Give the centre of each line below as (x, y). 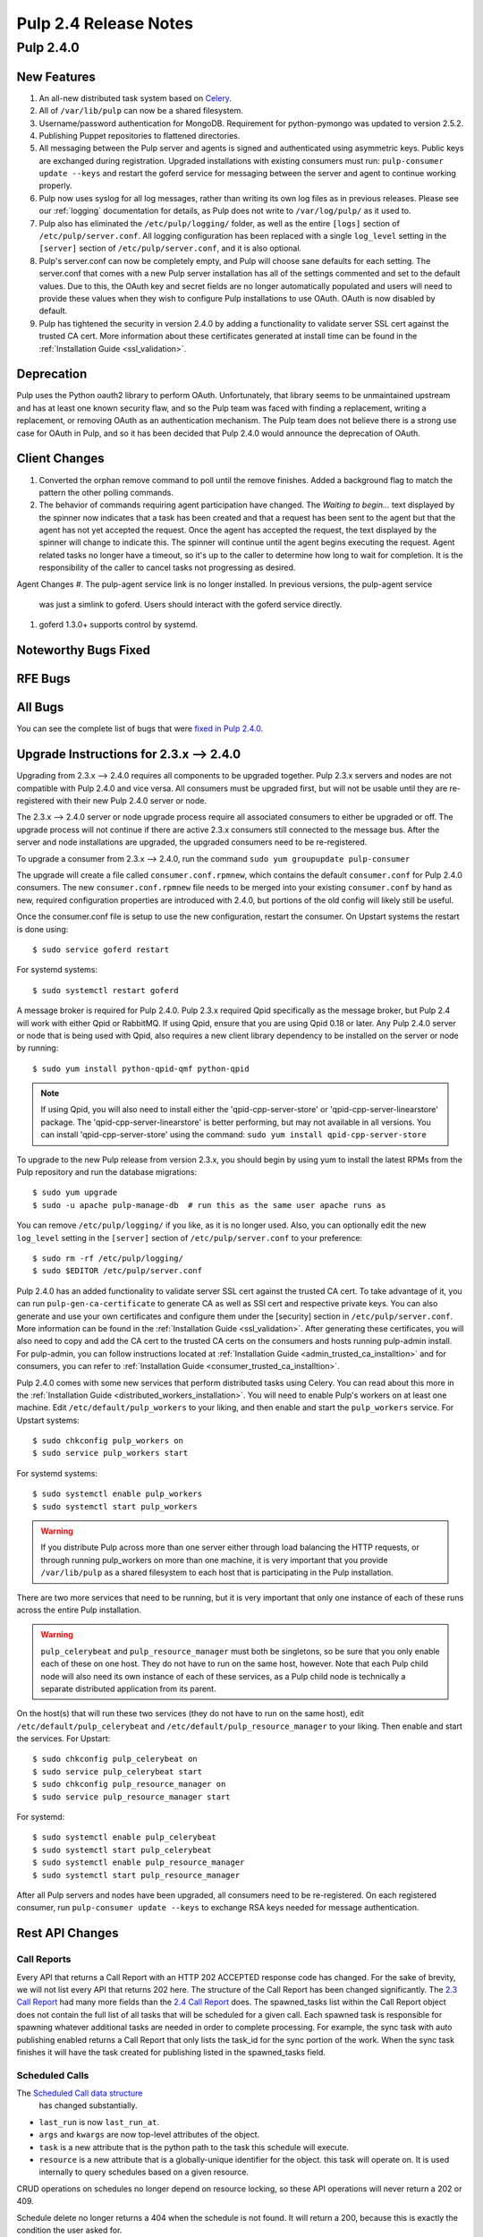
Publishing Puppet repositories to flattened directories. (140, 135)
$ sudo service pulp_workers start (110, 1453)
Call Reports (44, 1960)
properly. (55, 186)
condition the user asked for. (69, 2230)
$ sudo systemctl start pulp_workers (115, 1506)
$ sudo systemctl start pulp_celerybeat (122, 1850)
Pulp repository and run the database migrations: (106, 1172)
